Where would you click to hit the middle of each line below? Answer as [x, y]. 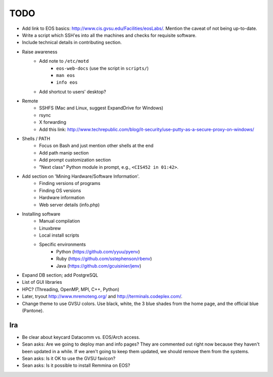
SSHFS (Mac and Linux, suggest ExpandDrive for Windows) [101, 108]
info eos [67, 83]
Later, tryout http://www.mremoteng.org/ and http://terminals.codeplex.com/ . [102, 296]
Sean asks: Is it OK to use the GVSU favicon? [69, 359]
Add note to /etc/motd [64, 61]
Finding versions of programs [70, 183]
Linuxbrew [50, 228]
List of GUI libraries [42, 282]
